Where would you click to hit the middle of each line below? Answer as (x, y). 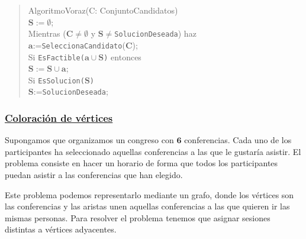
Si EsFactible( (56, 56)
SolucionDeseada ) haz (155, 33)
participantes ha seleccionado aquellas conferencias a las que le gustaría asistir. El (153, 151)
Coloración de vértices (59, 117)
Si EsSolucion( (56, 80)
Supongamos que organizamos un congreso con (89, 140)
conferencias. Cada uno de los (238, 140)
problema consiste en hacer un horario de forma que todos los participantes (141, 163)
